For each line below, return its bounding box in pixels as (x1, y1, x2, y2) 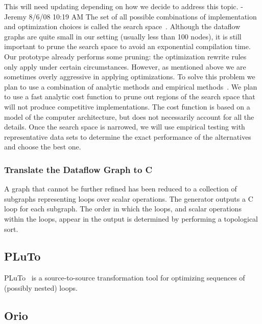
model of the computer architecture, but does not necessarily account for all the (4, 111, 254, 122)
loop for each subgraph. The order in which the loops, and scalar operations (4, 203, 242, 214)
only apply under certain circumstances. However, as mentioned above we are (4, 61, 246, 72)
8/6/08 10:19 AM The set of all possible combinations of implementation (29, 11, 257, 21)
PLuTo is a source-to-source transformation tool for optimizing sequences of (4, 272, 245, 283)
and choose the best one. (4, 141, 81, 152)
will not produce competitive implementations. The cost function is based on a (4, 101, 250, 112)
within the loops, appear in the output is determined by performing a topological (4, 213, 258, 224)
